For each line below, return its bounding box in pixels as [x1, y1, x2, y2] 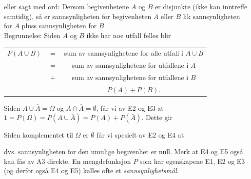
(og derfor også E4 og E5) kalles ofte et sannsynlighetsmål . [4, 165, 179, 176]
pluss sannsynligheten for [21, 20, 97, 31]
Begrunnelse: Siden [4, 30, 60, 40]
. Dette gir [141, 112, 173, 122]
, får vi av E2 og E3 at [96, 102, 164, 113]
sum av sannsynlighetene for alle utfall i [64, 48, 183, 58]
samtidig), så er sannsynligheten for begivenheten [4, 11, 152, 21]
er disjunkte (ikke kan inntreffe [155, 1, 248, 11]
